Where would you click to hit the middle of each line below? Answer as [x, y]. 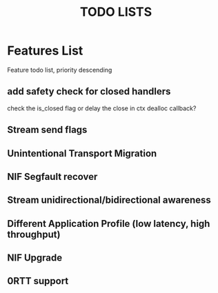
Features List [45, 51]
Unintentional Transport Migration [82, 153]
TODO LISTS [116, 12]
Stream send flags [47, 130]
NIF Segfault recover [52, 176]
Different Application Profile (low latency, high [109, 224]
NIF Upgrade [35, 258]
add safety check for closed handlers [89, 91]
